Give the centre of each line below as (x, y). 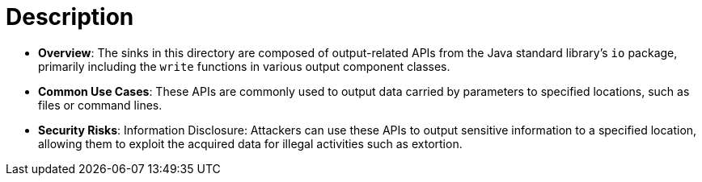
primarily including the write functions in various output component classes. (244, 66)
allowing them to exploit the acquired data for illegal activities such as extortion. (250, 143)
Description (70, 17)
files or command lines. (100, 105)
